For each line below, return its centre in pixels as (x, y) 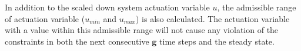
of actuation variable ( (45, 18)
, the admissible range (257, 7)
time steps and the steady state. (217, 41)
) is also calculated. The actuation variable (213, 18)
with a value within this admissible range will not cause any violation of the (142, 30)
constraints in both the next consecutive (77, 41)
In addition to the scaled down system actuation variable (107, 7)
